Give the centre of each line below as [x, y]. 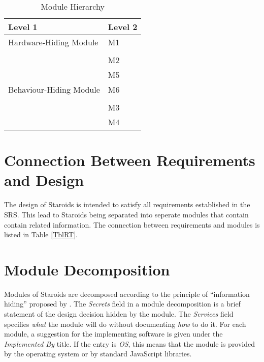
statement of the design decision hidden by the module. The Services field [119, 314]
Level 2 [123, 27]
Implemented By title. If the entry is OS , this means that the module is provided [130, 343]
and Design [44, 180]
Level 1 [23, 27]
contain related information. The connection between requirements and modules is [132, 224]
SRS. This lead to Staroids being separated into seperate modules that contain [126, 214]
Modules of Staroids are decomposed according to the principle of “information [127, 294]
